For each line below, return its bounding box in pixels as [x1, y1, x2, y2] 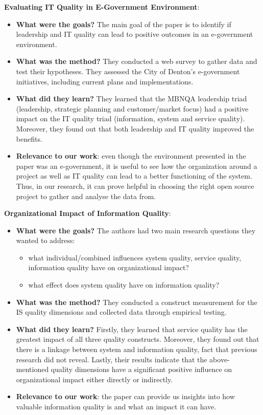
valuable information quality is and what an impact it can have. [16, 401, 217, 411]
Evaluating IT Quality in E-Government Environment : [4, 2, 200, 12]
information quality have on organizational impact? [28, 262, 189, 273]
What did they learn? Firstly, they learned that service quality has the [16, 323, 248, 334]
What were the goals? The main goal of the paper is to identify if [16, 18, 231, 29]
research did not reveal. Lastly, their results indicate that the [16, 354, 207, 364]
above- [209, 354, 230, 364]
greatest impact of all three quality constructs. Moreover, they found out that [16, 334, 259, 344]
